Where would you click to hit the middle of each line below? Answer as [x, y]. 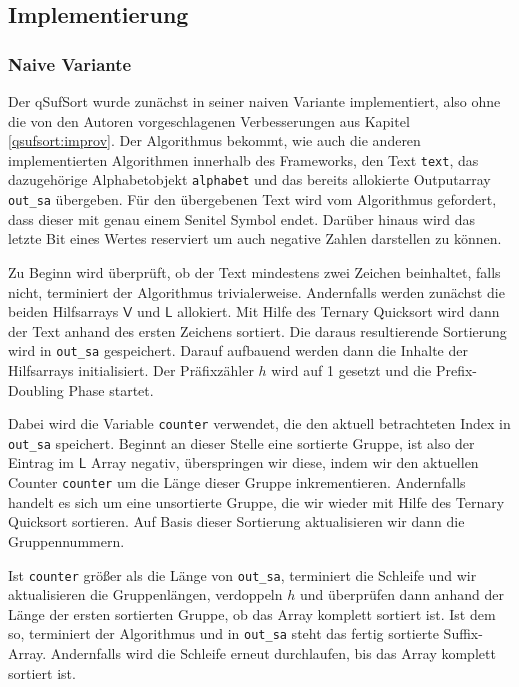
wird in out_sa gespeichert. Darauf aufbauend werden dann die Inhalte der [238, 350]
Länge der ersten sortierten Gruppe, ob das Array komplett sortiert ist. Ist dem [252, 613]
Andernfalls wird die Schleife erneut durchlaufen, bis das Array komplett [273, 653]
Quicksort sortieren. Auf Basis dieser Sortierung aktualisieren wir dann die [236, 521]
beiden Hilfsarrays [63, 311]
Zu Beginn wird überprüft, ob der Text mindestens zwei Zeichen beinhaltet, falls [254, 271]
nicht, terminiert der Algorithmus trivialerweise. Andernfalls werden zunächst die [256, 291]
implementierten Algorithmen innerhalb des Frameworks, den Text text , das [243, 159]
